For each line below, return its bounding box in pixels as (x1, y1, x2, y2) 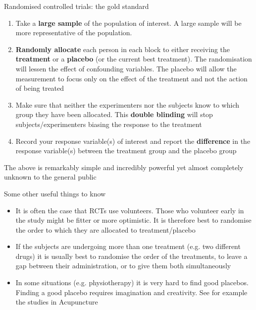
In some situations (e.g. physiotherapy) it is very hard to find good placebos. (15, 277, 249, 288)
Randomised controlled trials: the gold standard (4, 1, 149, 11)
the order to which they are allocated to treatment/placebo (15, 224, 196, 235)
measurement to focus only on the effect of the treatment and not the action (15, 73, 248, 83)
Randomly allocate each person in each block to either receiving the (15, 44, 230, 54)
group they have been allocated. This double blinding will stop (15, 109, 213, 120)
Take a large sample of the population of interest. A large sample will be (15, 17, 242, 28)
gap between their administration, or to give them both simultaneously (15, 260, 231, 271)
